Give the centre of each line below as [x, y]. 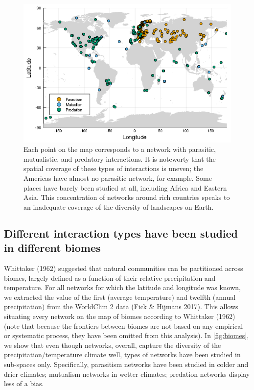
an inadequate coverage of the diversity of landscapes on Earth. [119, 207]
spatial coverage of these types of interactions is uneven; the [114, 168]
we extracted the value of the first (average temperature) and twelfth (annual [120, 297]
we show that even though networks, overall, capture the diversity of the [113, 345]
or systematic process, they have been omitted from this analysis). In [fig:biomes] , [127, 335]
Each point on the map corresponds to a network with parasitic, [120, 149]
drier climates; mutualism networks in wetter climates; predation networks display [127, 374]
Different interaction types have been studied [121, 233]
